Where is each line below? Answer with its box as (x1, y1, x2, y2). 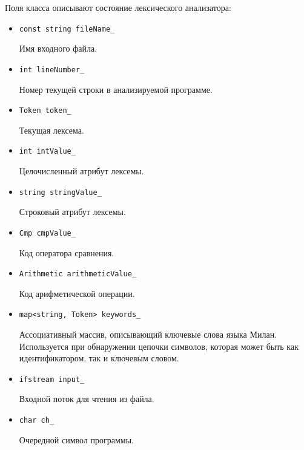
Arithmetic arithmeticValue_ (19, 270, 137, 279)
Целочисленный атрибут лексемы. (19, 165, 144, 177)
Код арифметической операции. (19, 287, 135, 299)
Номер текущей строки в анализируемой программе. (19, 83, 213, 95)
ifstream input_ (19, 375, 85, 384)
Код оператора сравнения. (19, 246, 114, 259)
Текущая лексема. (19, 123, 84, 136)
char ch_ (19, 416, 55, 425)
